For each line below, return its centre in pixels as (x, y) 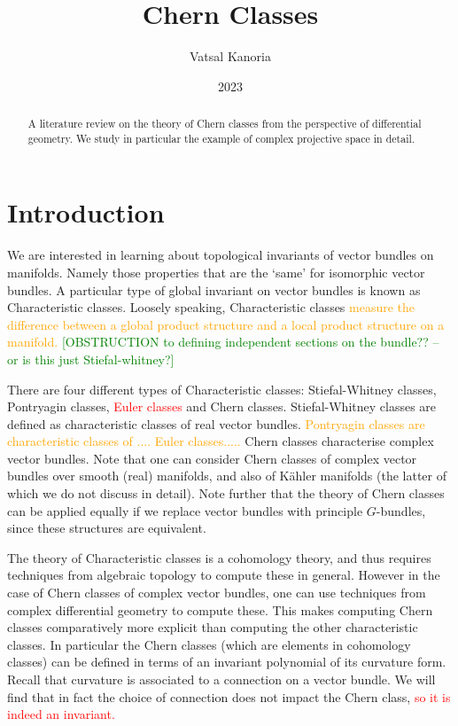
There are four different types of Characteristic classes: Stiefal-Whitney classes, (222, 389)
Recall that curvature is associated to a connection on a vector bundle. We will (221, 679)
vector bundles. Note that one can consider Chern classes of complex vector (212, 458)
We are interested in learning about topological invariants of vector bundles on (221, 255)
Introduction (86, 212)
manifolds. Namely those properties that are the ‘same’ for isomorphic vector (216, 272)
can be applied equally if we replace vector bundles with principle (185, 510)
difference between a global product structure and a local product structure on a (226, 324)
